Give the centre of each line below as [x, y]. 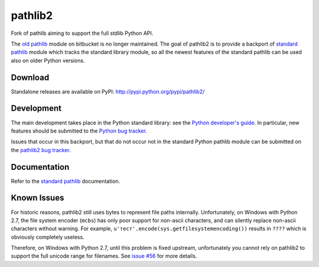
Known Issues [38, 198]
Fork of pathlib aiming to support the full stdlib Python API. [82, 33]
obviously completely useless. [48, 237]
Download [30, 77]
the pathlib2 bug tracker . [41, 150]
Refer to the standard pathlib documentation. [66, 181]
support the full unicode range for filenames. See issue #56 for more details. [104, 256]
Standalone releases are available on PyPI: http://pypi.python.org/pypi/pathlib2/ [108, 91]
